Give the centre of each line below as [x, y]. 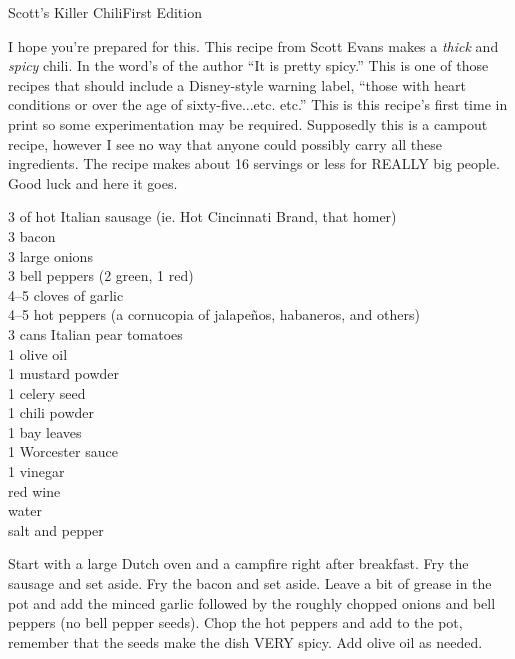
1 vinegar [36, 471]
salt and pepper [56, 529]
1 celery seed [47, 392]
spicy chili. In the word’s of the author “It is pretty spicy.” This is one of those [248, 65]
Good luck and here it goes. [93, 182]
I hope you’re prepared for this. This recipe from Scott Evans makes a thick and [253, 45]
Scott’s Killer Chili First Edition [105, 12]
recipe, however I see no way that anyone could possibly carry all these [225, 143]
